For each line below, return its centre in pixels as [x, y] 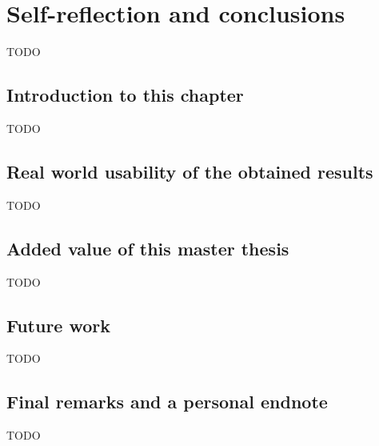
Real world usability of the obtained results [190, 171]
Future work [59, 325]
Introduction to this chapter [125, 95]
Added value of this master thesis [148, 248]
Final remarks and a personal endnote [167, 402]
